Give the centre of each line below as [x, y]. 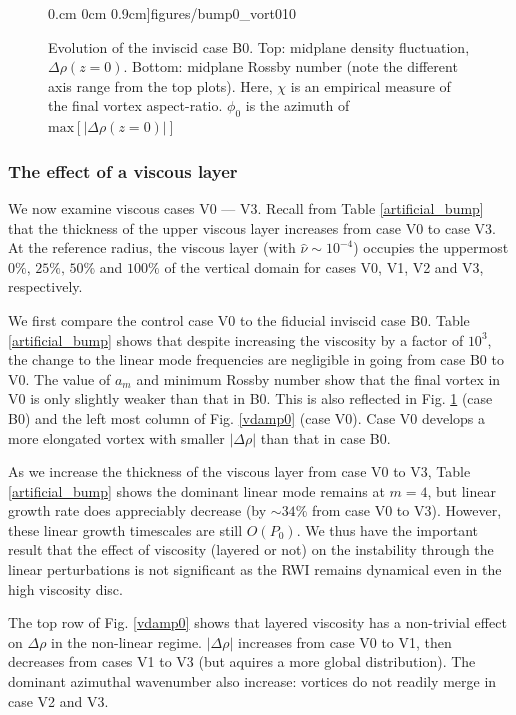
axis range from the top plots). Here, [160, 85]
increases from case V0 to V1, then [345, 641]
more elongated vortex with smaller [116, 437]
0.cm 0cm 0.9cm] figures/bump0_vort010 [172, 13]
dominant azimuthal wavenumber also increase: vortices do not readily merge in [252, 681]
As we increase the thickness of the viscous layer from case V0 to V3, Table [239, 471]
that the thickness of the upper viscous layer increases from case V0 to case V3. [252, 227]
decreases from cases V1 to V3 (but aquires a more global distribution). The [242, 661]
